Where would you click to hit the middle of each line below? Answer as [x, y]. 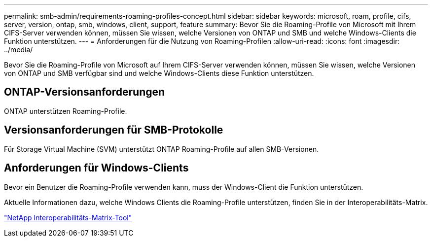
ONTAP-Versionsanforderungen [85, 92]
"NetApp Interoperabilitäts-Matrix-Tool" [68, 217]
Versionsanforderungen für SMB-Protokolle [114, 130]
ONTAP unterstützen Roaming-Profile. [66, 111]
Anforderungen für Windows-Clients [96, 168]
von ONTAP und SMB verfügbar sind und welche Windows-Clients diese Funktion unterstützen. [159, 73]
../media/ [18, 50]
